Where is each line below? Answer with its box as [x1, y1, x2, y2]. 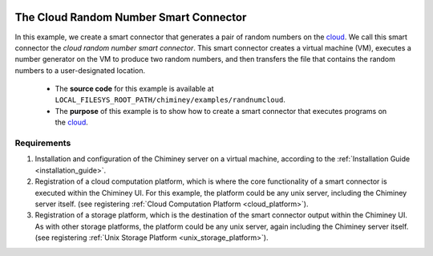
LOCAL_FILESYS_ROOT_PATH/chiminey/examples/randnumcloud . [55, 95, 286, 104]
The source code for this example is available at [55, 84, 214, 94]
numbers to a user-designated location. [14, 65, 146, 75]
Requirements [14, 137, 71, 148]
